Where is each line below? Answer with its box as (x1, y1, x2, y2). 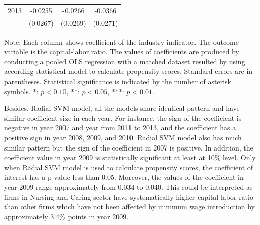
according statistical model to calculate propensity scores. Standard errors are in (4, 66, 253, 77)
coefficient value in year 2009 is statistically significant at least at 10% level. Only (4, 152, 256, 163)
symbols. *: (4, 86, 39, 96)
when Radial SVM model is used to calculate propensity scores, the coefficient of (4, 162, 253, 172)
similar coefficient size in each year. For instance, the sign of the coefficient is (4, 112, 242, 123)
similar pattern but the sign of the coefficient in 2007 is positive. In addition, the (4, 142, 253, 153)
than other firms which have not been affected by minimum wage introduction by (4, 201, 255, 212)
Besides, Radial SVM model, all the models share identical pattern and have (4, 103, 240, 113)
